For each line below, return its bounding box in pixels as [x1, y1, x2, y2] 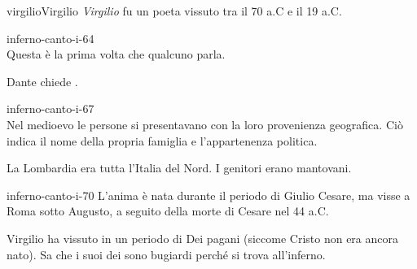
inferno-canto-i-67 [7, 100, 94, 117]
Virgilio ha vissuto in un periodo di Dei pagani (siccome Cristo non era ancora [7, 229, 398, 246]
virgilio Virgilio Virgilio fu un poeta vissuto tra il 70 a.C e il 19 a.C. [7, 2, 342, 19]
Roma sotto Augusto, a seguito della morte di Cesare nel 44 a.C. [7, 202, 329, 219]
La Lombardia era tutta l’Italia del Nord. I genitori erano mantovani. [7, 159, 352, 176]
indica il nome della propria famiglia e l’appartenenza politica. [7, 132, 318, 149]
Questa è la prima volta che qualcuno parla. [7, 46, 226, 63]
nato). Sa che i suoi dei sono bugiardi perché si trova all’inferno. [7, 245, 326, 262]
